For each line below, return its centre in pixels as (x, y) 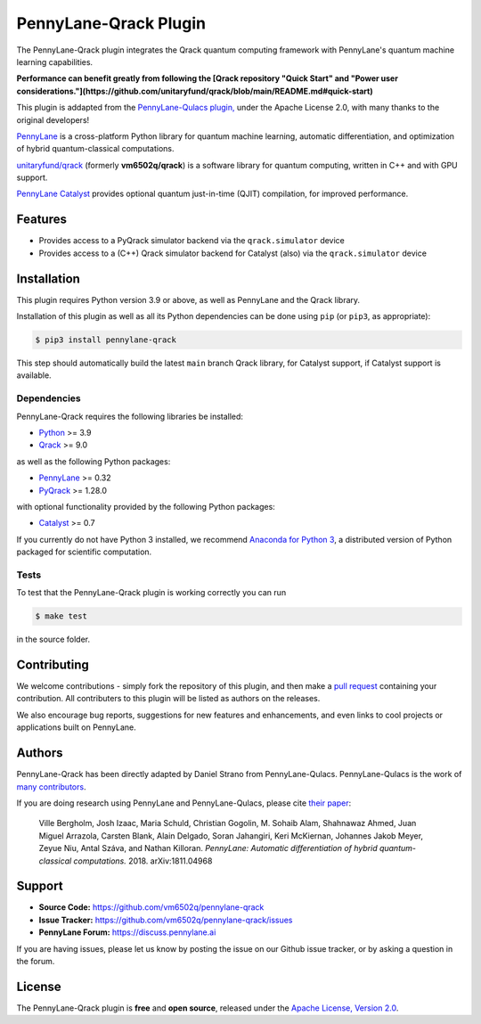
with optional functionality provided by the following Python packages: (146, 506)
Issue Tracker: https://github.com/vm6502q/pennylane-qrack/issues (166, 920)
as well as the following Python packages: (94, 461)
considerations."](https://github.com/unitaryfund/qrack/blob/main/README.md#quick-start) (195, 91)
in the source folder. (53, 639)
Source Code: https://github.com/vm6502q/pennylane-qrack (151, 907)
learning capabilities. (55, 61)
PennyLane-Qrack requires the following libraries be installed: (130, 416)
